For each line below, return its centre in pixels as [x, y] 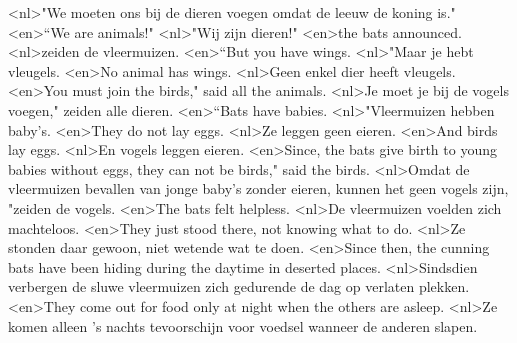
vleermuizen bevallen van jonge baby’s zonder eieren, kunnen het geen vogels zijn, [258, 188]
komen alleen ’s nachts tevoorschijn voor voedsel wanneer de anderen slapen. [243, 325]
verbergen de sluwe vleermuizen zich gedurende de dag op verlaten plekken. [239, 286]
